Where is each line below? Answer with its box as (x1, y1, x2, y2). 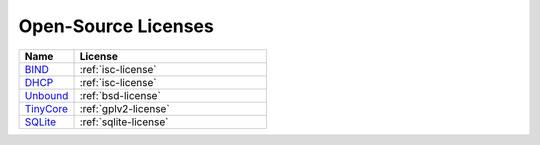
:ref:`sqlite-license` (79, 115, 169, 129)
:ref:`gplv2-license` (79, 101, 170, 115)
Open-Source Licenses (18, 15, 214, 37)
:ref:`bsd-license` (79, 88, 162, 102)
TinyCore (24, 101, 69, 115)
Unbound (24, 88, 69, 102)
